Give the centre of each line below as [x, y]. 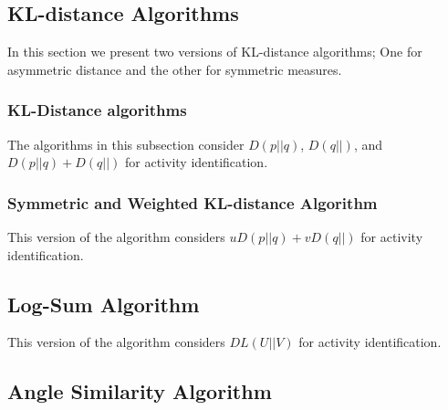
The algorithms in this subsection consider [126, 144]
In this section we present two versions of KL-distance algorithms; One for [215, 52]
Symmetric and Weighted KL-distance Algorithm [193, 202]
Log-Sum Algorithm [104, 304]
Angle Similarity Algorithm [140, 391]
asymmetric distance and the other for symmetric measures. [175, 69]
